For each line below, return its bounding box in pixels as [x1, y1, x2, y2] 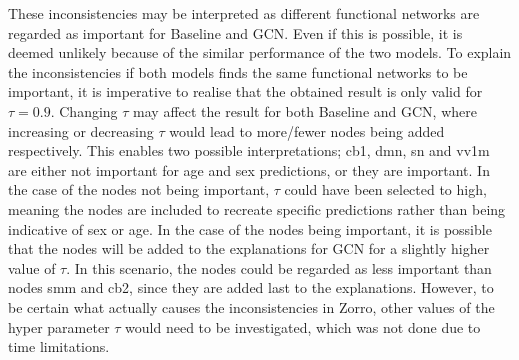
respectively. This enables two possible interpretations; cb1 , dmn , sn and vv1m [8, 140, 490, 161]
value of [8, 257, 56, 278]
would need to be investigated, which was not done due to [125, 316, 481, 337]
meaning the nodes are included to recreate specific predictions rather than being [8, 198, 506, 219]
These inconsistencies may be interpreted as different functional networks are [8, 3, 480, 23]
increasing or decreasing [8, 120, 154, 141]
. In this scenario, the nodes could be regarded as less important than [66, 257, 492, 278]
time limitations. [8, 336, 110, 357]
